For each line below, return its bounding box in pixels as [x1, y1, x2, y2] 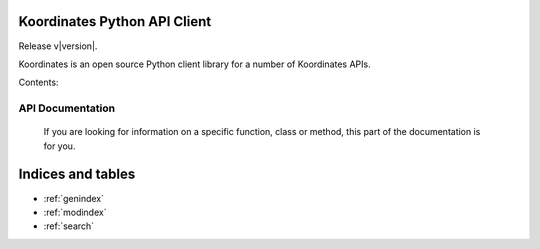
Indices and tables [18, 166, 136, 183]
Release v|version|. [18, 40, 98, 52]
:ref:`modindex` [43, 206, 107, 218]
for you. [43, 140, 76, 152]
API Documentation [18, 101, 116, 115]
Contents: [18, 76, 59, 89]
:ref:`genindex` [43, 192, 105, 204]
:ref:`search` [43, 220, 95, 232]
